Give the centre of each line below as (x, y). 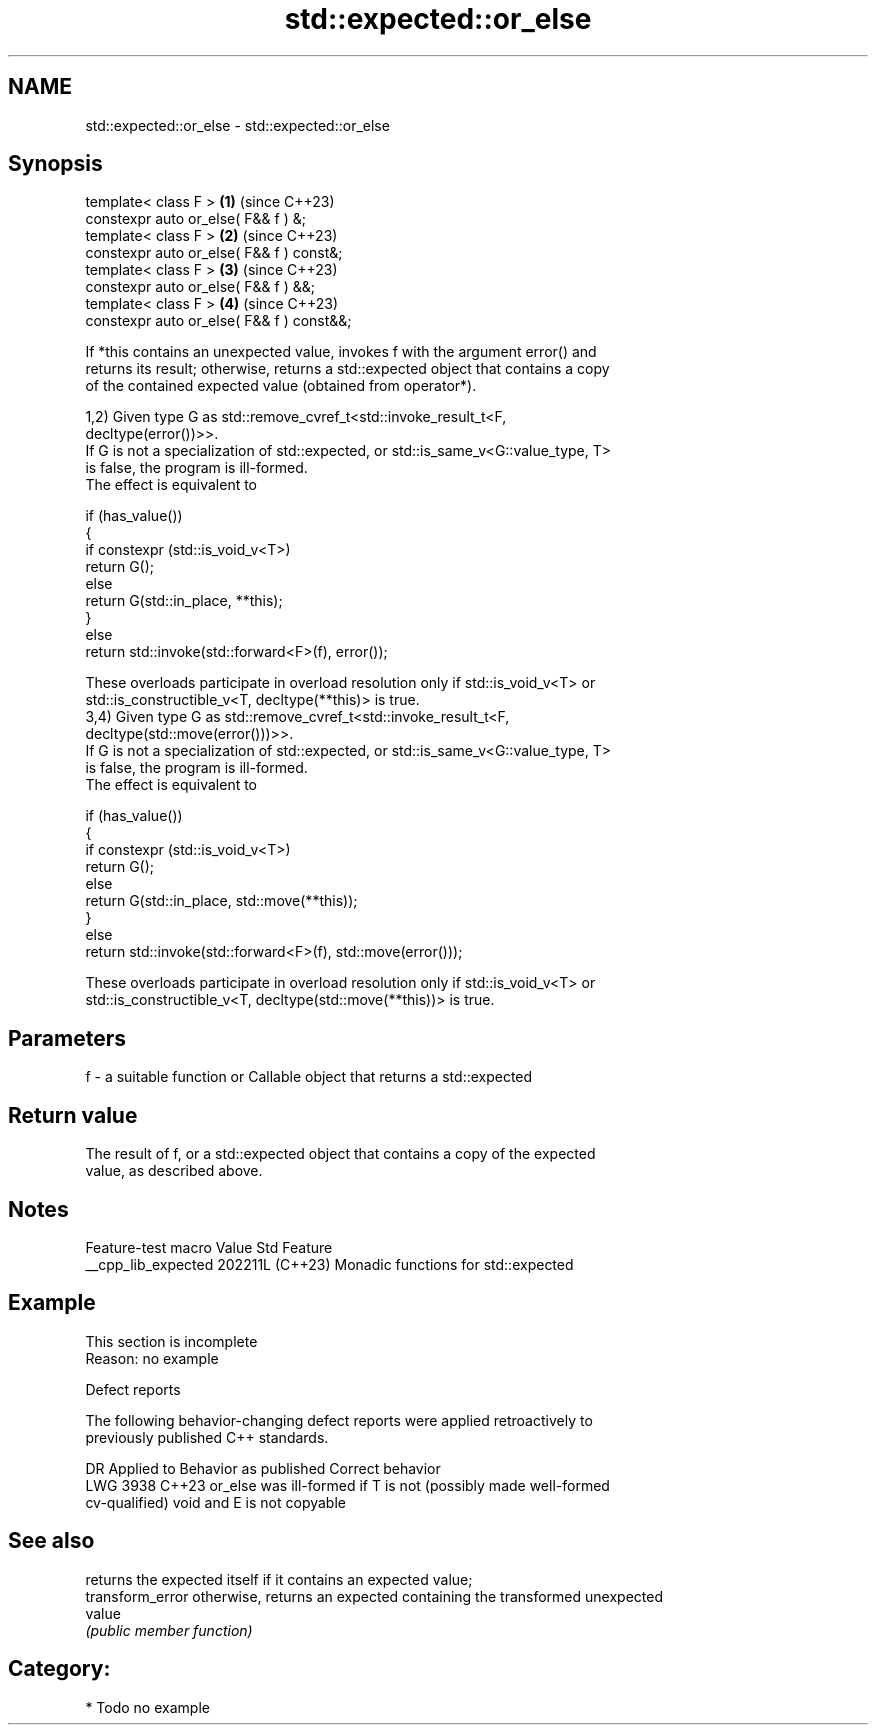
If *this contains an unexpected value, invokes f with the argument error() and (341, 352)
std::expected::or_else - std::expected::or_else (237, 125)
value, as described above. (174, 1171)
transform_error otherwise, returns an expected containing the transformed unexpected (374, 1596)
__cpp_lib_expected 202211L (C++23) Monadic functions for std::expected (329, 1264)
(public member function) (169, 1630)
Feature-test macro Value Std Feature (209, 1247)
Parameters (67, 1038)
